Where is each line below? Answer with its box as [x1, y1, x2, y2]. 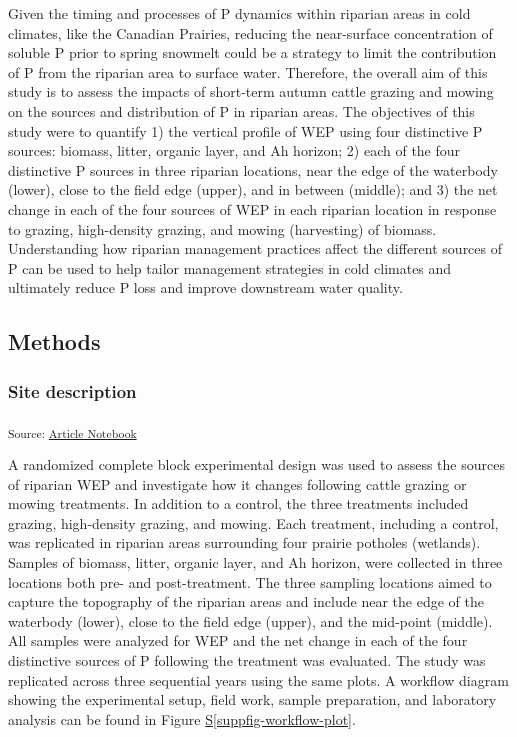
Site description [8, 378, 137, 403]
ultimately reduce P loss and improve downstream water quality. [8, 277, 403, 298]
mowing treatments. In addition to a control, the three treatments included [8, 493, 469, 514]
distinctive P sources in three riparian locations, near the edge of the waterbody [8, 159, 498, 180]
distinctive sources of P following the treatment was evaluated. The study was [8, 649, 486, 670]
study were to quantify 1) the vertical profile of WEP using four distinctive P [8, 120, 483, 141]
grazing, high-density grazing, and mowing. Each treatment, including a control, [8, 512, 499, 533]
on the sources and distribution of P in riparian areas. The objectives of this [8, 100, 475, 121]
